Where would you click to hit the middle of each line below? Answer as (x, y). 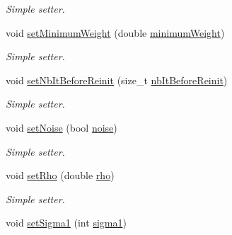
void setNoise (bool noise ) (62, 127)
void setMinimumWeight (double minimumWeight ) (115, 32)
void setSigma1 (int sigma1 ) (66, 223)
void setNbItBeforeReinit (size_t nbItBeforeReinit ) (117, 80)
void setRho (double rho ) (60, 175)
